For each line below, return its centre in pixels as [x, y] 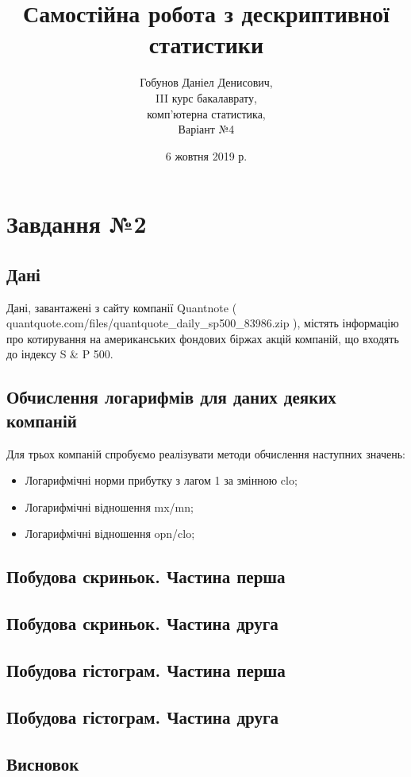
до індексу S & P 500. [60, 354]
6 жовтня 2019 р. [206, 155]
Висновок [43, 763]
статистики [206, 44]
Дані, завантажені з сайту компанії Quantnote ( [122, 307]
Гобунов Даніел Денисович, [206, 82]
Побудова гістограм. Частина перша [146, 669]
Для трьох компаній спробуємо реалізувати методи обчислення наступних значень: [206, 453]
